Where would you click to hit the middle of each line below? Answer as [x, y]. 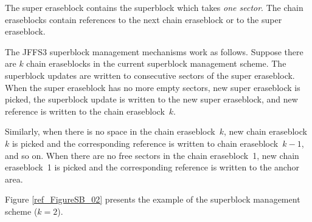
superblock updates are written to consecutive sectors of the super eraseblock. [150, 75]
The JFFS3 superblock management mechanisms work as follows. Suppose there [154, 51]
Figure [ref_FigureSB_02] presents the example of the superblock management [153, 199]
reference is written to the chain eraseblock [85, 111]
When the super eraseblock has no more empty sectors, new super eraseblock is [153, 87]
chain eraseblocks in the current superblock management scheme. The [156, 63]
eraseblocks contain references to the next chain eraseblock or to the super [144, 19]
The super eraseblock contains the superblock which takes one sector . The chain [154, 7]
